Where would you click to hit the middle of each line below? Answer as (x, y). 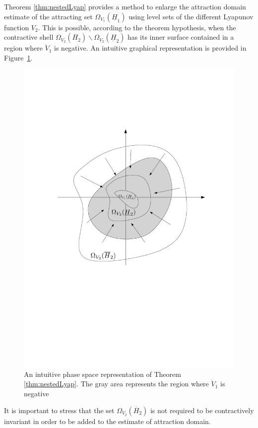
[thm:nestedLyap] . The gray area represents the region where (116, 384)
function (17, 27)
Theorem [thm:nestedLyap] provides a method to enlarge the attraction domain (125, 6)
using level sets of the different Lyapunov (191, 16)
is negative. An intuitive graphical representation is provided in (150, 48)
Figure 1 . (18, 57)
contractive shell (29, 37)
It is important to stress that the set (59, 410)
